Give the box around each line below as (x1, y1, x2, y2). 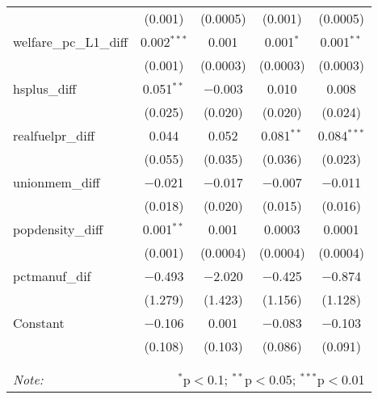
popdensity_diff (13, 220, 103, 238)
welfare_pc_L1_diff (13, 32, 128, 51)
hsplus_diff (13, 79, 77, 98)
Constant (13, 313, 65, 332)
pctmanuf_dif (13, 267, 91, 285)
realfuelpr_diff (13, 126, 95, 145)
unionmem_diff (13, 173, 100, 191)
